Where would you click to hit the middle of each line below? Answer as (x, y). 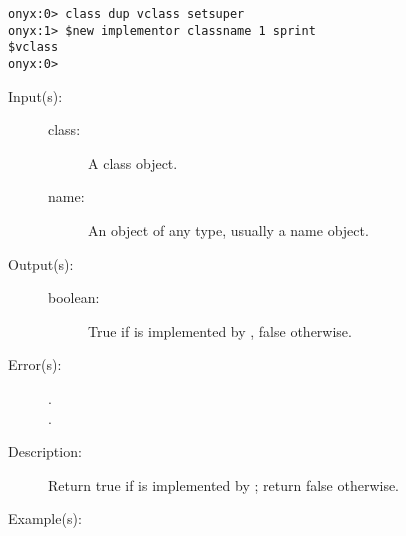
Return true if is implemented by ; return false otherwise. (224, 484)
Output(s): (41, 263)
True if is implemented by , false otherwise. (220, 330)
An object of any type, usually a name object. (228, 230)
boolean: (74, 297)
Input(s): (35, 95)
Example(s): (45, 518)
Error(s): (35, 364)
